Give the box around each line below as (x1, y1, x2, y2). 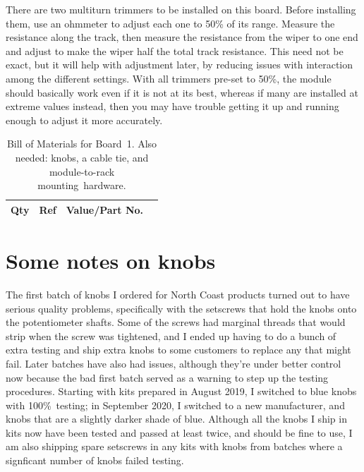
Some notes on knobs (6, 246, 216, 274)
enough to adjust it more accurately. (6, 112, 163, 127)
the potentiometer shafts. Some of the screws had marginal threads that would (6, 315, 346, 329)
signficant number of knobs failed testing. (6, 453, 184, 468)
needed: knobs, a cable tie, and (15, 150, 149, 164)
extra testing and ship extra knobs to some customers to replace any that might (6, 342, 351, 357)
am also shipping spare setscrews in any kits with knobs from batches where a (6, 439, 343, 454)
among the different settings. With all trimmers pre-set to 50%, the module (6, 71, 332, 85)
